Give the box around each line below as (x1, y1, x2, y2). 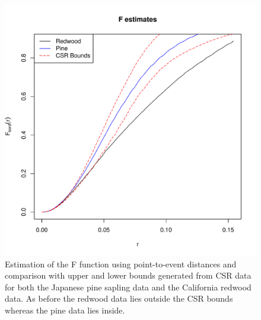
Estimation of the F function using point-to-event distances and (5, 257, 237, 270)
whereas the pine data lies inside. (5, 303, 125, 316)
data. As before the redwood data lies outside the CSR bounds (5, 292, 233, 305)
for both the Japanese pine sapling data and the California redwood (5, 280, 252, 293)
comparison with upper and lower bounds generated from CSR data (5, 269, 252, 282)
